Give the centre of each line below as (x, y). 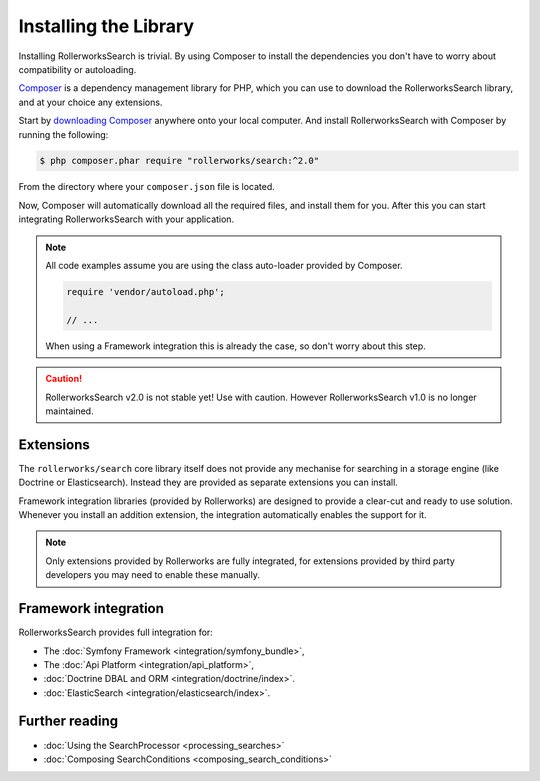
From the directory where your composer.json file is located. (146, 187)
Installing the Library (106, 26)
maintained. (69, 411)
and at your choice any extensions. (90, 102)
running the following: (63, 134)
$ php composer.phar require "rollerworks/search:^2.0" (179, 161)
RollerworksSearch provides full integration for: (116, 632)
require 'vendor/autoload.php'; (145, 292)
